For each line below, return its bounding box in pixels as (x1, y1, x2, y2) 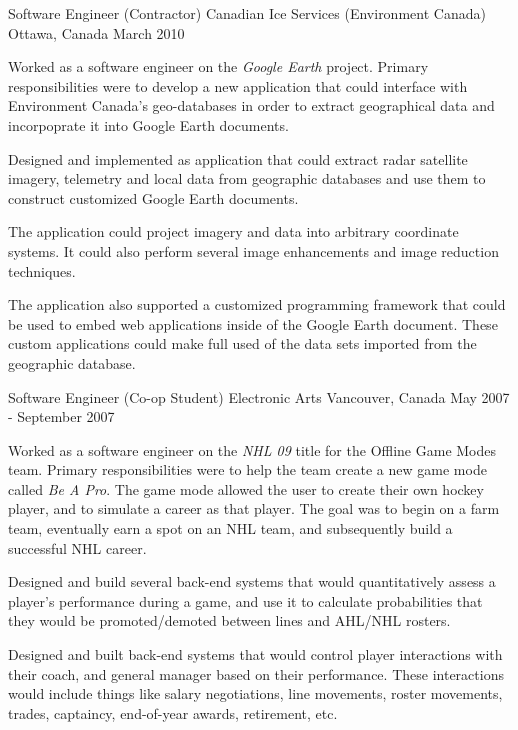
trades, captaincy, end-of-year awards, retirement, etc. (8, 702, 338, 723)
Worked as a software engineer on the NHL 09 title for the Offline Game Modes (8, 439, 497, 460)
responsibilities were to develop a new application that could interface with (8, 75, 468, 96)
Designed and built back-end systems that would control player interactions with (8, 644, 503, 665)
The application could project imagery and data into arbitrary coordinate (8, 221, 459, 242)
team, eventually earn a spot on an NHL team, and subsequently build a (8, 518, 453, 539)
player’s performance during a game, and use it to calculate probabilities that (8, 590, 483, 611)
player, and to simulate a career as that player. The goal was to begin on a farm (8, 498, 500, 519)
